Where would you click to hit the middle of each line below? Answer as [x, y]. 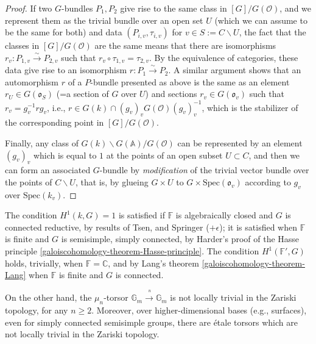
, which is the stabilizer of [250, 107]
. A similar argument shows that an [235, 70]
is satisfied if [142, 215]
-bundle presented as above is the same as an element [190, 81]
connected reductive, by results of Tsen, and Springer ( [107, 227]
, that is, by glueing [112, 181]
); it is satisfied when [258, 227]
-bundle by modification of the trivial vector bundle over [204, 170]
